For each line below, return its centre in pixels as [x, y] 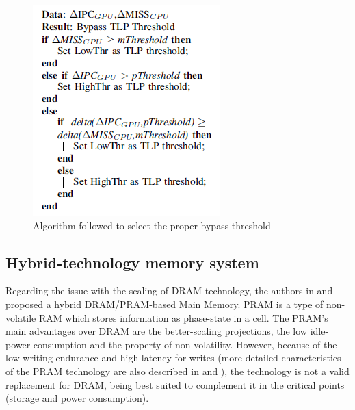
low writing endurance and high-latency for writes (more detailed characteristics [173, 358]
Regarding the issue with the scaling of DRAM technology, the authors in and [169, 291]
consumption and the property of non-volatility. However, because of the [185, 344]
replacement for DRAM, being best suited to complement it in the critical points [175, 384]
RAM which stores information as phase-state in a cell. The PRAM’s [183, 317]
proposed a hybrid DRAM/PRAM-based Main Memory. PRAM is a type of [165, 304]
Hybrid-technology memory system [132, 262]
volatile [21, 317]
